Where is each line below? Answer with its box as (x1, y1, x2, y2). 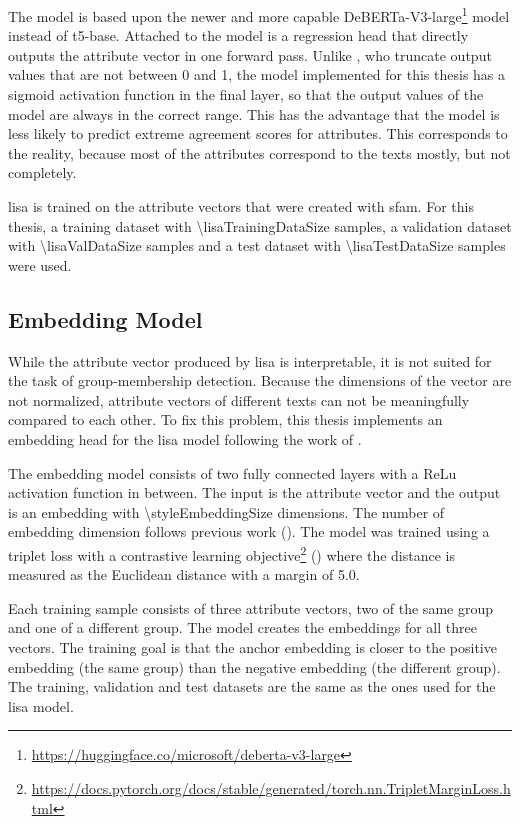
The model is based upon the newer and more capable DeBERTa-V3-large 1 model (8, 3, 510, 26)
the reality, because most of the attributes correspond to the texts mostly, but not (8, 142, 511, 163)
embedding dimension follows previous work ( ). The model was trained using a (8, 521, 490, 542)
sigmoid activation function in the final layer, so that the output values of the (8, 84, 484, 105)
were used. (8, 254, 72, 275)
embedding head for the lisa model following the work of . (8, 428, 362, 449)
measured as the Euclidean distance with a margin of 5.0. (8, 564, 360, 585)
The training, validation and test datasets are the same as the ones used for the (8, 676, 496, 697)
